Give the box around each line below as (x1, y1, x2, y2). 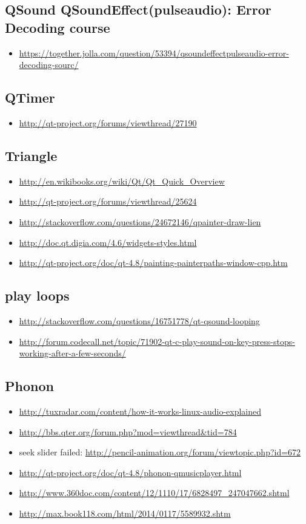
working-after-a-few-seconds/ (19, 347, 126, 359)
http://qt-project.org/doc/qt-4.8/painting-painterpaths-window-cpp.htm (19, 256, 288, 269)
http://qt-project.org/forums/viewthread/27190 (19, 116, 197, 129)
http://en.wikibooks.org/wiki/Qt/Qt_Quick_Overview (19, 174, 225, 187)
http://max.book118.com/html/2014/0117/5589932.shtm (19, 506, 231, 519)
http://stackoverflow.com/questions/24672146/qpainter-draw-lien (19, 215, 261, 228)
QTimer (5, 88, 55, 107)
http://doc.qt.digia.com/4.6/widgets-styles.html (19, 236, 197, 248)
